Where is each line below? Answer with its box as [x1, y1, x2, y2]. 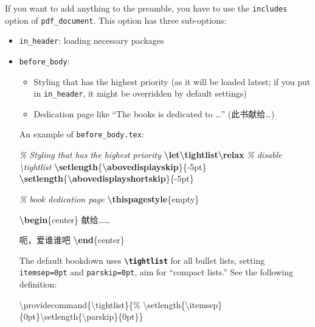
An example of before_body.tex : [19, 128, 144, 140]
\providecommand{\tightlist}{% [19, 298, 140, 311]
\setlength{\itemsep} [143, 298, 223, 311]
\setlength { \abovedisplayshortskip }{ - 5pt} [19, 172, 194, 185]
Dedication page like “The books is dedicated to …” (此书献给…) [33, 107, 275, 120]
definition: [19, 278, 57, 290]
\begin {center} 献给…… [19, 213, 110, 225]
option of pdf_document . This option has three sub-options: [5, 13, 227, 26]
